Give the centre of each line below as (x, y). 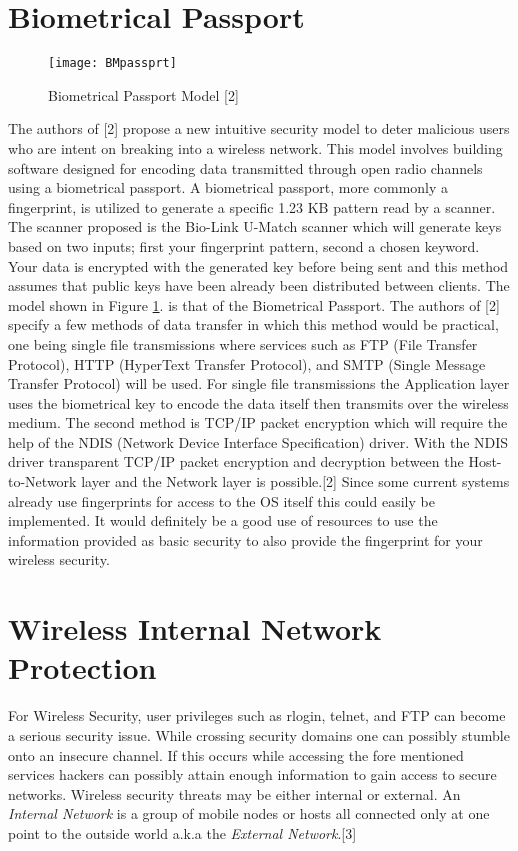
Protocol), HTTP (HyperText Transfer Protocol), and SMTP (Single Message (247, 363)
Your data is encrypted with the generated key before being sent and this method (258, 265)
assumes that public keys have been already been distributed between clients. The (259, 285)
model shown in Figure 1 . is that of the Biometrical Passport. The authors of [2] (254, 304)
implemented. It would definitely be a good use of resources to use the (223, 520)
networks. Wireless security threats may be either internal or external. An (234, 793)
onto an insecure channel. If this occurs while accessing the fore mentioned (236, 754)
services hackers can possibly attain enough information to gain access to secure (252, 774)
